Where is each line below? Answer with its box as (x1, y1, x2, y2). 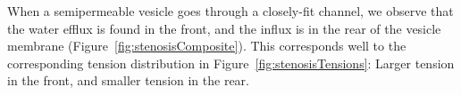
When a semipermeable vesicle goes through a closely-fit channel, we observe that (7, 2, 454, 20)
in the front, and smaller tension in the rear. (7, 71, 249, 90)
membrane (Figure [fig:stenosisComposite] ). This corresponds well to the (7, 36, 407, 55)
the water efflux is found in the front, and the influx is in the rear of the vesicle (7, 19, 441, 37)
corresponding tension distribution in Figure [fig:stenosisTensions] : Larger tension (7, 53, 455, 72)
